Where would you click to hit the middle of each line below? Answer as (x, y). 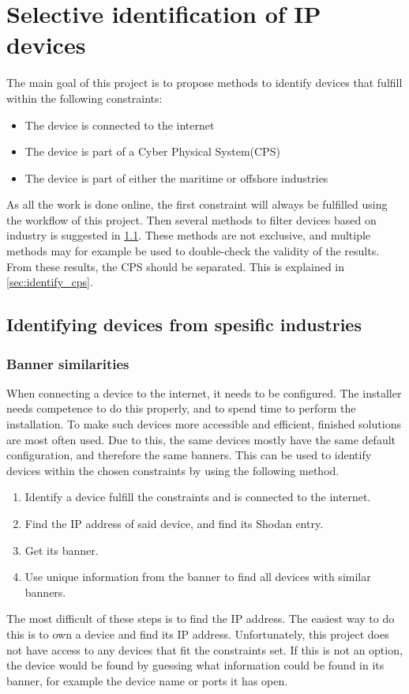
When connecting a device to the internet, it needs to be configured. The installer (204, 392)
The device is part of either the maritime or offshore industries (176, 177)
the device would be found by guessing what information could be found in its (195, 665)
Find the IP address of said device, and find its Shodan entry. (174, 523)
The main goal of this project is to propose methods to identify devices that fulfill (204, 83)
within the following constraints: (84, 98)
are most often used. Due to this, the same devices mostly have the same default (201, 439)
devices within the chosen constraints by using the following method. (173, 470)
